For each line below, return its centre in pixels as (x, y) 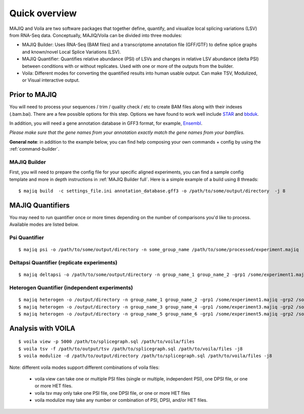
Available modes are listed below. (44, 225)
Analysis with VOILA (42, 328)
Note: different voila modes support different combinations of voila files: (84, 367)
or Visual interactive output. (51, 80)
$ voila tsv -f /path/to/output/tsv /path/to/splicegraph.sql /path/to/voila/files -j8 (131, 349)
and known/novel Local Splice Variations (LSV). (71, 52)
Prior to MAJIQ (33, 95)
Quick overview (43, 13)
